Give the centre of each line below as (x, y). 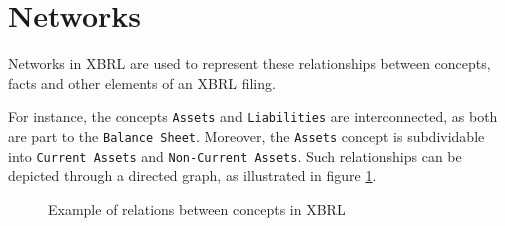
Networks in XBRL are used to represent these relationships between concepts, (249, 63)
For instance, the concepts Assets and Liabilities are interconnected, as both (253, 116)
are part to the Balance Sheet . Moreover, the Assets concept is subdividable (246, 135)
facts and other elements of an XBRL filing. (142, 82)
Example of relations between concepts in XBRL (197, 208)
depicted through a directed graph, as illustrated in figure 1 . (192, 175)
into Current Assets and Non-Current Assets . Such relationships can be (235, 155)
